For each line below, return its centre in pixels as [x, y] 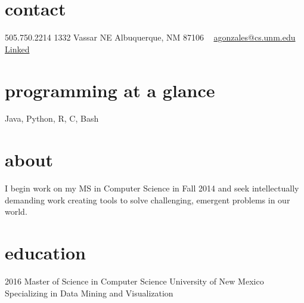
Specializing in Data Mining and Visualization [89, 293]
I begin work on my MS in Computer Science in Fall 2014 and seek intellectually [152, 188]
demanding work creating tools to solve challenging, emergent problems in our [148, 200]
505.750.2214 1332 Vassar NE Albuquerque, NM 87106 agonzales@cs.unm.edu [150, 37]
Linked [17, 49]
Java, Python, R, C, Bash [52, 118]
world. [16, 211]
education [45, 253]
